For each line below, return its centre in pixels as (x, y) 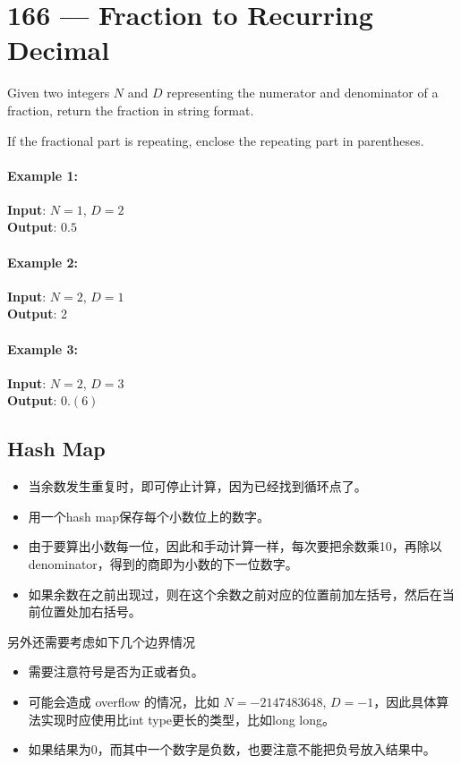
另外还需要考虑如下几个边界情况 (101, 641)
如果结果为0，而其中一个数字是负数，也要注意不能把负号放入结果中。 (232, 749)
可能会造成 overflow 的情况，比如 (124, 701)
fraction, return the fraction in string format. (131, 110)
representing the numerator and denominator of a (303, 93)
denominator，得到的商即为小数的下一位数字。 (163, 564)
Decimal (59, 50)
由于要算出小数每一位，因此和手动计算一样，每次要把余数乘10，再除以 (235, 546)
